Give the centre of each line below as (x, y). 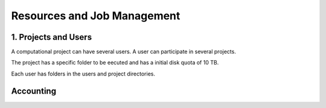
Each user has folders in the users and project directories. (83, 74)
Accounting (34, 91)
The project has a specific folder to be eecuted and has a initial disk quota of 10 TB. (115, 63)
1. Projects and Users (52, 37)
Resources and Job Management (96, 16)
